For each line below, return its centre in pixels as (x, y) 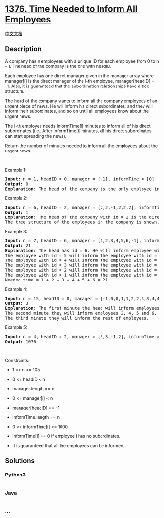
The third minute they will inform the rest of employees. (77, 318)
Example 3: (16, 231)
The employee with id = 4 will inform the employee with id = (81, 260)
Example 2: (16, 198)
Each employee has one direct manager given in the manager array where (79, 76)
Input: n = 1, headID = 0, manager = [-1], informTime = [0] (80, 179)
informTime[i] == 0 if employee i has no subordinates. (66, 436)
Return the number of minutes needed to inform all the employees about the (81, 146)
